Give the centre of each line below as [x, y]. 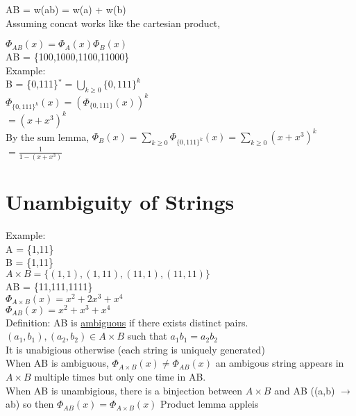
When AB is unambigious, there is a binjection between [124, 390]
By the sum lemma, [48, 136]
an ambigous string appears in [280, 363]
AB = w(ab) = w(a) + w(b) [66, 9]
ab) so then [30, 404]
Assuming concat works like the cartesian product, [113, 23]
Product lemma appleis [210, 404]
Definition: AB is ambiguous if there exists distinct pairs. [127, 322]
